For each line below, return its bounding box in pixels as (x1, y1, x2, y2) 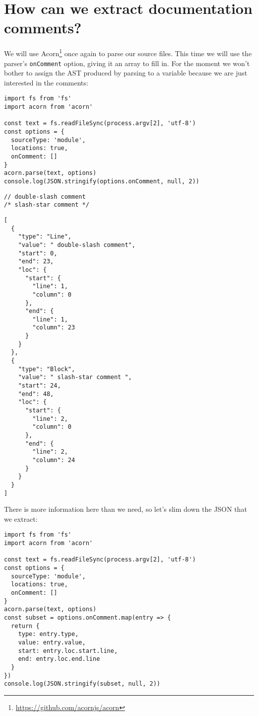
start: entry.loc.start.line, (18, 647, 118, 654)
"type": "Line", (18, 233, 72, 240)
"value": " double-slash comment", (18, 241, 135, 248)
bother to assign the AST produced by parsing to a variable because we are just (4, 68, 248, 78)
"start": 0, (18, 249, 58, 257)
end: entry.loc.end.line (18, 655, 100, 663)
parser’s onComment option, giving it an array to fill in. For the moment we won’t (4, 58, 250, 68)
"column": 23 (32, 324, 75, 331)
